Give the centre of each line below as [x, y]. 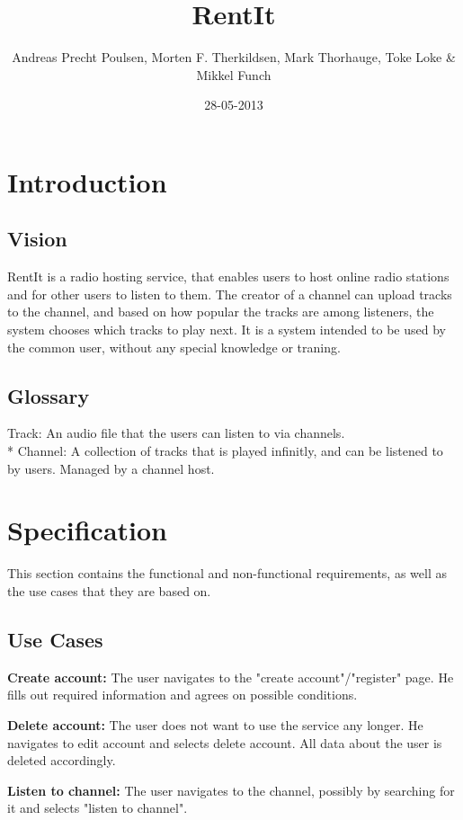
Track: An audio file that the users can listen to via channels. [176, 433]
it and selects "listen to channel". [98, 808]
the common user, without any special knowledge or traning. [174, 347]
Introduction [87, 181]
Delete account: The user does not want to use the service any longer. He [215, 724]
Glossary [49, 395]
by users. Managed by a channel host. [111, 468]
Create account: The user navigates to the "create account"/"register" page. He [231, 677]
